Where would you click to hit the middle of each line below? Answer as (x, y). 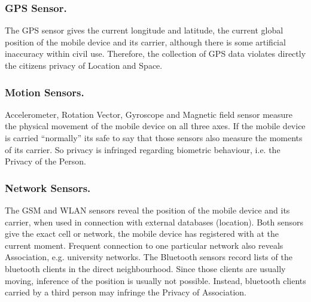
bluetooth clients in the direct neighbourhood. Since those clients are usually (145, 268)
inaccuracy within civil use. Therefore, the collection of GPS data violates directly (155, 54)
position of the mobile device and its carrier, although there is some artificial (145, 42)
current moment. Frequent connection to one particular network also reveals (144, 245)
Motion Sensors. (45, 92)
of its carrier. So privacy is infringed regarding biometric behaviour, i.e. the (143, 149)
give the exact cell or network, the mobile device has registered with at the (142, 234)
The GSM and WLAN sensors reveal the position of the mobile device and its (147, 210)
